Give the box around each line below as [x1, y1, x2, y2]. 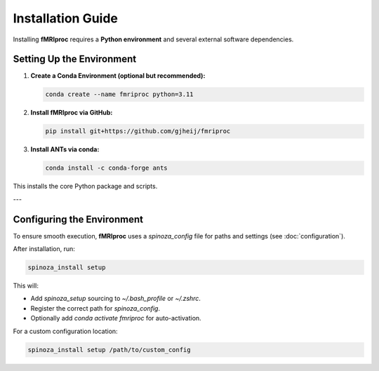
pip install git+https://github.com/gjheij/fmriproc [45, 127, 231, 135]
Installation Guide [13, 11, 119, 26]
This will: [13, 281, 39, 290]
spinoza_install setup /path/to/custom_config [27, 346, 191, 353]
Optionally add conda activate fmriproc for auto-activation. [30, 314, 201, 323]
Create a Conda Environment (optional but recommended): [30, 72, 206, 80]
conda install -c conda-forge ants [45, 164, 168, 172]
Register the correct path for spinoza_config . [30, 304, 161, 312]
